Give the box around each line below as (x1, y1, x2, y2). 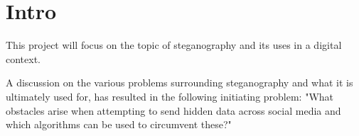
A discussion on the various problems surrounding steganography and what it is (6, 75, 353, 90)
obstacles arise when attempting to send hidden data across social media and (6, 103, 341, 118)
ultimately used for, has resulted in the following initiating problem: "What (6, 89, 334, 103)
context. (6, 51, 41, 66)
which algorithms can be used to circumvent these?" (6, 117, 232, 132)
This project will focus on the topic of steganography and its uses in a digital (6, 38, 342, 52)
